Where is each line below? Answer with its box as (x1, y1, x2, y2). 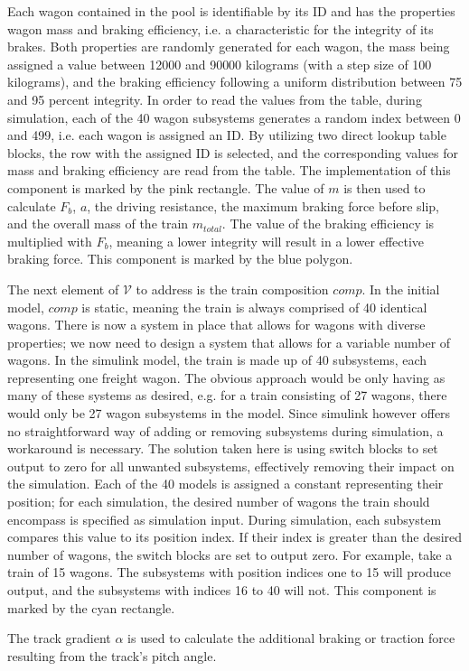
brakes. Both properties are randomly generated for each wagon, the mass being (7, 37, 450, 56)
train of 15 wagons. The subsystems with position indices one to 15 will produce (7, 563, 451, 582)
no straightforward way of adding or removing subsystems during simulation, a (7, 421, 444, 440)
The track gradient (7, 629, 111, 648)
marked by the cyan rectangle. (7, 598, 175, 617)
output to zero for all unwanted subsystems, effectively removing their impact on (7, 456, 455, 475)
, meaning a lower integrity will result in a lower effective (108, 231, 425, 250)
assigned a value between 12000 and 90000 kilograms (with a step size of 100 (7, 54, 432, 73)
